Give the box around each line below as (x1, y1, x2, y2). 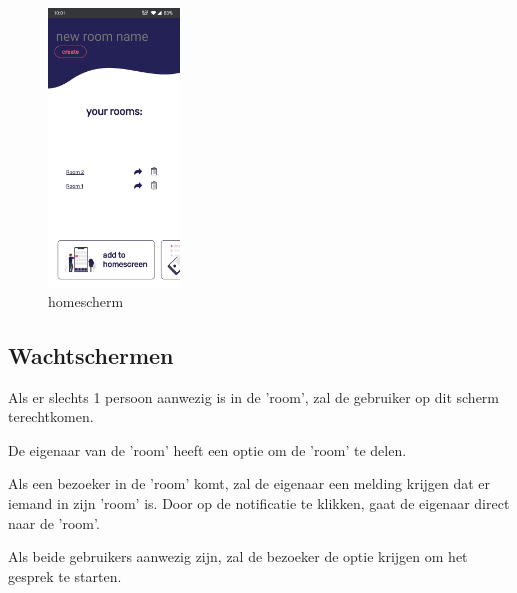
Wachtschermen (8, 339, 174, 370)
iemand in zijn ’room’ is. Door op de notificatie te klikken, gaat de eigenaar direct (8, 493, 510, 514)
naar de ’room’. (8, 512, 100, 533)
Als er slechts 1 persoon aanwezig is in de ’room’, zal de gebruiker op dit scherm (8, 386, 500, 407)
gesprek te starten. (8, 565, 122, 586)
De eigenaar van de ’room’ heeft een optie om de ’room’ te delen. (8, 439, 407, 460)
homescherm (48, 290, 124, 311)
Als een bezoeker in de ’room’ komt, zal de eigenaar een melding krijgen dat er (8, 473, 491, 494)
